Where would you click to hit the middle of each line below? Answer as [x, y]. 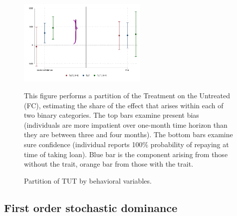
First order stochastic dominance [91, 207]
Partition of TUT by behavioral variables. [88, 180]
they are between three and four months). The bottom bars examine [128, 134]
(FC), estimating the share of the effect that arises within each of [124, 105]
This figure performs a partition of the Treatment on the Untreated [127, 96]
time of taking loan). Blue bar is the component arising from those [126, 154]
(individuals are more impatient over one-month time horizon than [126, 124]
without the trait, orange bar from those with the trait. [109, 164]
